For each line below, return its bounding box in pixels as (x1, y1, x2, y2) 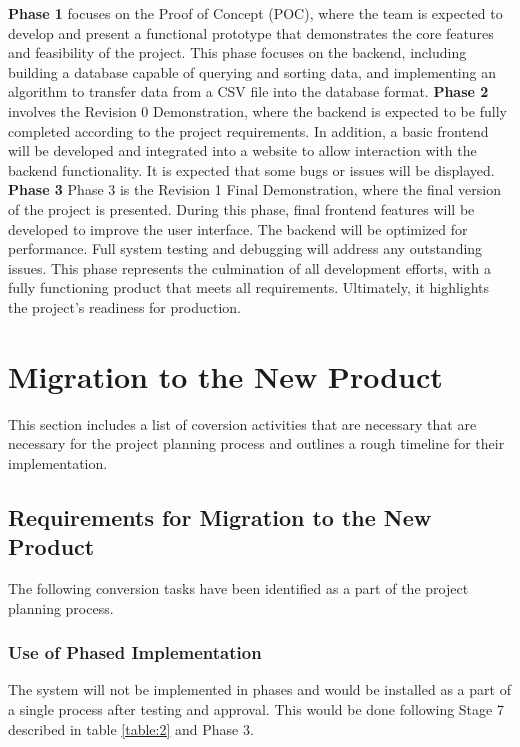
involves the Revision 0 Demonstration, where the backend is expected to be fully (8, 100, 507, 121)
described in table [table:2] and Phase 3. (8, 718, 254, 739)
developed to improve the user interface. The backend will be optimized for (8, 218, 468, 239)
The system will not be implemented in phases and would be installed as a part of (8, 679, 511, 700)
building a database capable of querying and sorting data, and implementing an (8, 61, 496, 82)
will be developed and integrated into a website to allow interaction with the (8, 140, 477, 161)
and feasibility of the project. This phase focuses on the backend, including (8, 42, 467, 63)
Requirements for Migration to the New (8, 501, 432, 532)
